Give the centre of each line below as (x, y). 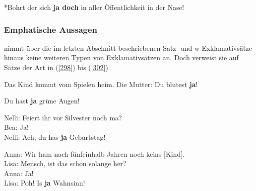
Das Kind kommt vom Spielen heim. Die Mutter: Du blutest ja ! (101, 84)
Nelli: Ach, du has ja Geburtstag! (55, 137)
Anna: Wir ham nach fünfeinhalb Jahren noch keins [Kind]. (95, 153)
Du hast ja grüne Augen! (42, 101)
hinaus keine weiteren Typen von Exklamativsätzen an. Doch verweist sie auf (121, 57)
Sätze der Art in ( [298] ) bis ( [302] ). (57, 67)
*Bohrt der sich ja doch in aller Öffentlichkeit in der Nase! (94, 7)
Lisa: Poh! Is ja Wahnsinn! (45, 183)
